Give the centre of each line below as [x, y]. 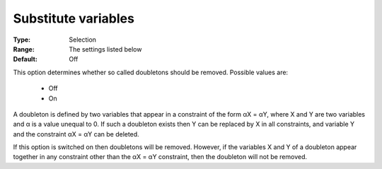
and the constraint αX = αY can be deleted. [76, 134]
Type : [22, 40]
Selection [83, 40]
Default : [25, 59]
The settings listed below [105, 49]
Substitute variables [74, 18]
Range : [24, 49]
